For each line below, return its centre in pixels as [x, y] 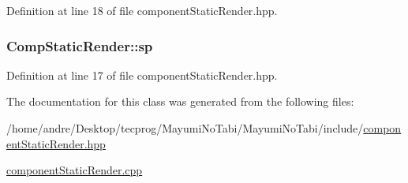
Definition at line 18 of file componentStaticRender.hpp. [142, 10]
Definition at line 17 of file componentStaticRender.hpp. [142, 75]
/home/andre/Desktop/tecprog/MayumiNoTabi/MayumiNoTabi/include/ [185, 128]
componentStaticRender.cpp [75, 170]
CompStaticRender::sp [80, 45]
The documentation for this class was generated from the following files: [180, 101]
